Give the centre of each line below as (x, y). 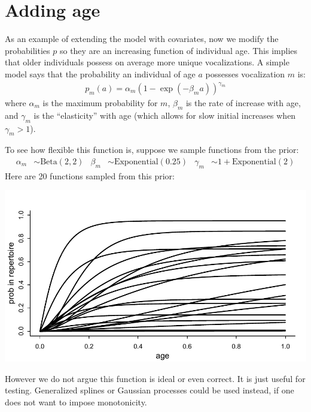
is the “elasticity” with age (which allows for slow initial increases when (165, 115)
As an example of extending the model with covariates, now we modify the (142, 39)
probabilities (28, 50)
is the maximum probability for (100, 103)
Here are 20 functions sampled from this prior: (90, 175)
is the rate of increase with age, (243, 103)
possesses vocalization (245, 73)
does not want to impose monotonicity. (76, 402)
